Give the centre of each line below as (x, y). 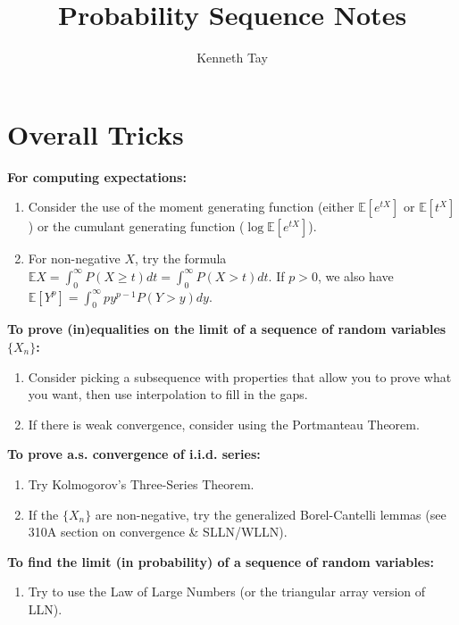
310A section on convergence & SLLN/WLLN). (158, 532)
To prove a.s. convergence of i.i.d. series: (134, 454)
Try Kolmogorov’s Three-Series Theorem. (141, 484)
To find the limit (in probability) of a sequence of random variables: (221, 561)
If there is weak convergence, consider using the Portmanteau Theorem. (224, 424)
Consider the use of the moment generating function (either (191, 207)
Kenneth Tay (232, 58)
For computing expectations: (97, 176)
